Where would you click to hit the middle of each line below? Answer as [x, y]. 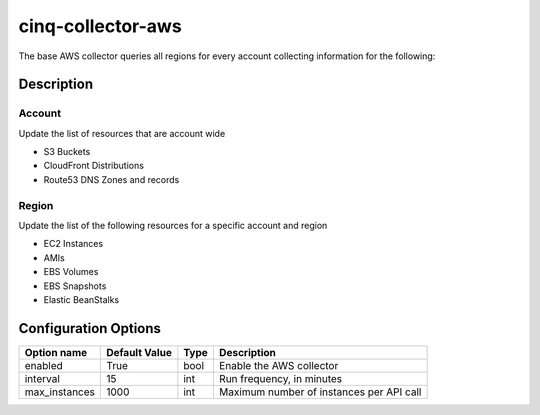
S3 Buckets [67, 152]
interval [42, 378]
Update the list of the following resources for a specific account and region [173, 226]
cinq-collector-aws [100, 26]
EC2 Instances [73, 244]
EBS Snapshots [75, 286]
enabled [44, 365]
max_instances [59, 392]
